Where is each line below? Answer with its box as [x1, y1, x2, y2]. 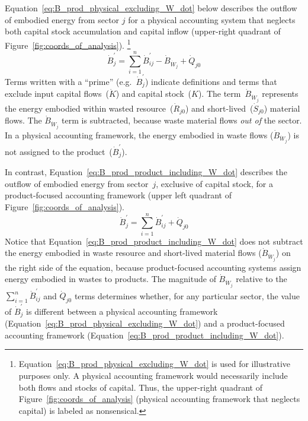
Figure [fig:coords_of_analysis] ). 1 [5, 37, 131, 51]
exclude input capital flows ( [5, 87, 109, 100]
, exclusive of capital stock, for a [156, 177, 273, 189]
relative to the [236, 273, 287, 285]
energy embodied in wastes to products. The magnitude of [5, 273, 216, 285]
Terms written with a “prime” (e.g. [5, 75, 132, 87]
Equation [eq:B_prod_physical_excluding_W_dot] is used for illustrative [18, 357, 291, 370]
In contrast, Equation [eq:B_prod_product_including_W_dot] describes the [5, 166, 287, 178]
